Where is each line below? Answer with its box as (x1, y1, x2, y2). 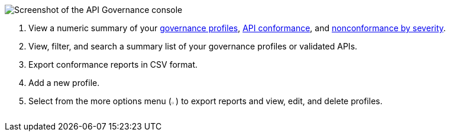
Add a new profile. (28, 78, 100, 88)
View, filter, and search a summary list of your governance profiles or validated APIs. (28, 41, 358, 51)
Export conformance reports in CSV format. (28, 59, 198, 69)
